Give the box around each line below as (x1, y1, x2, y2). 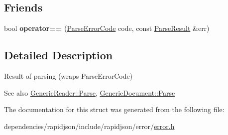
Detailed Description (4, 47, 113, 63)
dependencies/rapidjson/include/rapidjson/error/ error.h (4, 121, 175, 131)
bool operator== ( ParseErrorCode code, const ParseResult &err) (4, 23, 210, 33)
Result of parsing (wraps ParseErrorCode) (4, 71, 133, 81)
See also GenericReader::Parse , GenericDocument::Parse (4, 87, 175, 98)
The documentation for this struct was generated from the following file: (4, 104, 225, 115)
